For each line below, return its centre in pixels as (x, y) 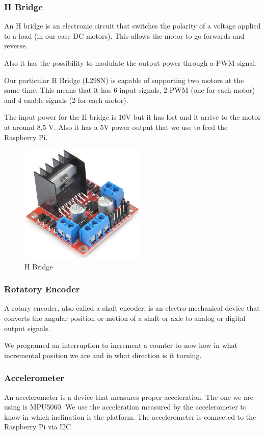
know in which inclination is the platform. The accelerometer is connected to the (130, 416)
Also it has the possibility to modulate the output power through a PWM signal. (131, 63)
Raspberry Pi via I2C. (39, 427)
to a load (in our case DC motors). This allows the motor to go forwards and (124, 35)
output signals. (27, 328)
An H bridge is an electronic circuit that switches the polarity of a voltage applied (132, 26)
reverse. (16, 46)
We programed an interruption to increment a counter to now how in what (121, 345)
